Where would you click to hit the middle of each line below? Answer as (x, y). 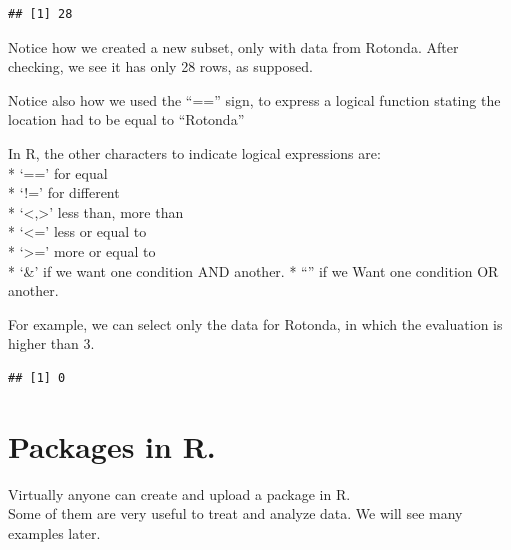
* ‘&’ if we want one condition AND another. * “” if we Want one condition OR (253, 270)
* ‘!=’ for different (64, 192)
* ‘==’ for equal (58, 172)
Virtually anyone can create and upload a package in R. (179, 493)
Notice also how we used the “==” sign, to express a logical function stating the (254, 99)
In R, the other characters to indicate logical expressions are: (194, 152)
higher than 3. (51, 343)
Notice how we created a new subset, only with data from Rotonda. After (233, 46)
